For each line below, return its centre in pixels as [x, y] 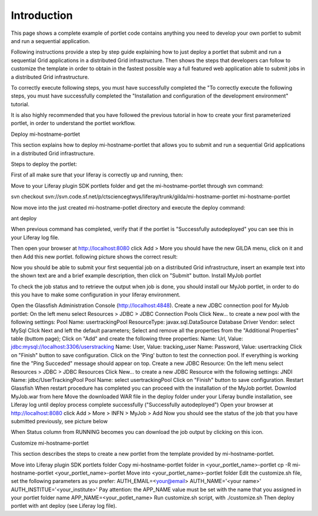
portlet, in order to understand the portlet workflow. [73, 123]
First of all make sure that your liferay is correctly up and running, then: [97, 175]
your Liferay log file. [35, 237]
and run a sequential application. [51, 41]
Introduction [42, 15]
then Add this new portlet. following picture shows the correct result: [94, 256]
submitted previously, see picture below [59, 421]
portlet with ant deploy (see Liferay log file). [64, 506]
